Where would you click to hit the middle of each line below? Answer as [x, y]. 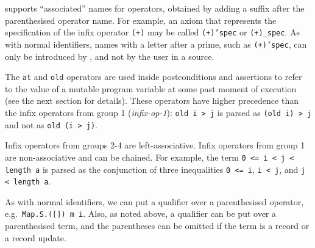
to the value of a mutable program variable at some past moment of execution [151, 88]
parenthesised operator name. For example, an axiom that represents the [141, 20]
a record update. [36, 237]
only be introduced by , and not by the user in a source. [110, 56]
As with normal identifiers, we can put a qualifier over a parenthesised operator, [154, 201]
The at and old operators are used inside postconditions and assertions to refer [154, 77]
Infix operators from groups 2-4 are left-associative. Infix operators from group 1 [155, 145]
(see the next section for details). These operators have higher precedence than [152, 100]
